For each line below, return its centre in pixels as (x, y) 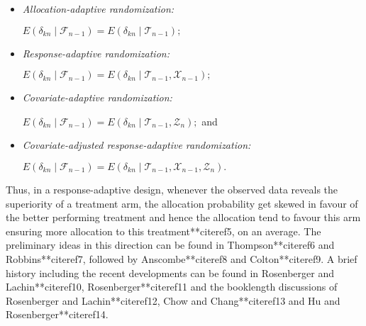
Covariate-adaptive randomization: (97, 97)
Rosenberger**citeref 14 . (57, 314)
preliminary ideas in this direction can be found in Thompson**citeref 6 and (170, 245)
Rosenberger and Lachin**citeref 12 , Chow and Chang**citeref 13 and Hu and (173, 300)
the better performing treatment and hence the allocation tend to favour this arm (183, 217)
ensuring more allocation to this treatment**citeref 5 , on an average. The (163, 231)
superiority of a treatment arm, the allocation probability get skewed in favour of (182, 203)
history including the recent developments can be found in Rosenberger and (170, 272)
